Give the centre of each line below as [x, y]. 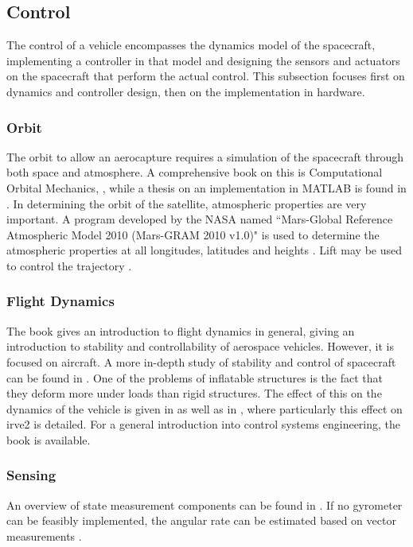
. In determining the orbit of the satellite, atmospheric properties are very [187, 203]
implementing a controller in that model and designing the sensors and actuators [203, 60]
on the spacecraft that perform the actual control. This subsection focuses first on [206, 76]
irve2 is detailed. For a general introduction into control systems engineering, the [204, 424]
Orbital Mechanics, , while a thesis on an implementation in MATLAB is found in [206, 187]
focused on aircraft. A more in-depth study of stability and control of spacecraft [201, 361]
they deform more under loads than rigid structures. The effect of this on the [194, 393]
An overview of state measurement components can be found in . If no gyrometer [205, 504]
